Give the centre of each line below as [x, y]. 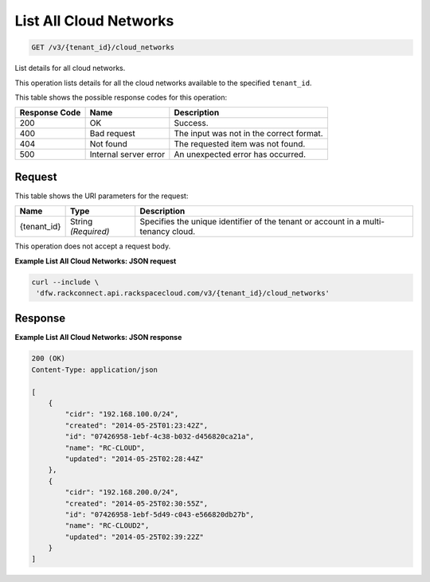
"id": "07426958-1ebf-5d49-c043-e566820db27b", [160, 514]
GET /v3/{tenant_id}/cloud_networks [103, 47]
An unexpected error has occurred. [240, 154]
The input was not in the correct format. [248, 134]
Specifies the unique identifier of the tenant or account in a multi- [262, 221]
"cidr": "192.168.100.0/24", [122, 414]
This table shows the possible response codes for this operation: [121, 97]
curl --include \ [65, 282]
